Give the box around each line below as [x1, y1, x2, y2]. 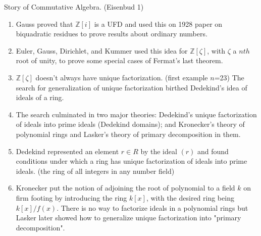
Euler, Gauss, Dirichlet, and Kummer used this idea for [16, 45, 188, 56]
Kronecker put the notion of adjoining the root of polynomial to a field [16, 182, 235, 193]
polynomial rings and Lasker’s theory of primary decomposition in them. [16, 128, 241, 139]
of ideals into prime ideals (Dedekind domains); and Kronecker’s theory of [16, 119, 245, 129]
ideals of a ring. [16, 92, 64, 103]
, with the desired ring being [146, 192, 234, 203]
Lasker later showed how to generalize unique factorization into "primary [16, 212, 241, 223]
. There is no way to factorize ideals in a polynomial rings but [57, 202, 248, 213]
